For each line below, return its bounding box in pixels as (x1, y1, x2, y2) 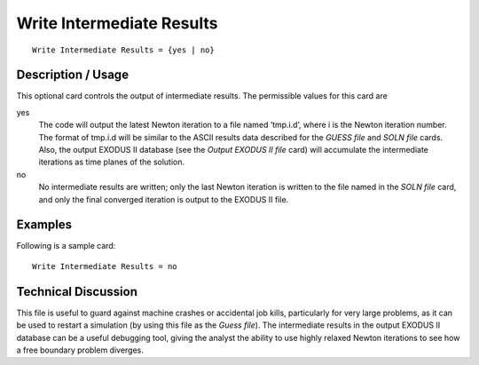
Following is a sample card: (16, 241, 116, 251)
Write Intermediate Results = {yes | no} (32, 44, 215, 55)
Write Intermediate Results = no (32, 261, 177, 271)
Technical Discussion (16, 284, 137, 299)
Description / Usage (16, 67, 129, 83)
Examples (16, 218, 73, 233)
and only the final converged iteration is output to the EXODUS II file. (38, 194, 289, 204)
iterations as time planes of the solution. (38, 156, 185, 168)
